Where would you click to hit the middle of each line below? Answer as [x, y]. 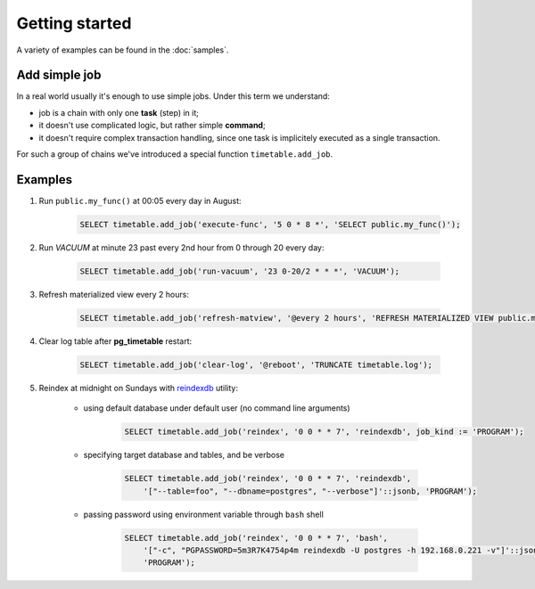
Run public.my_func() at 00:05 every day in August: [140, 200]
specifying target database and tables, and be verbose [184, 455]
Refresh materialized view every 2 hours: [114, 294]
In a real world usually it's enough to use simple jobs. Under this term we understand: [173, 96]
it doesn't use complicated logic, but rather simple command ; [152, 126]
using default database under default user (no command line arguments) [217, 408]
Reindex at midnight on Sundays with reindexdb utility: [138, 388]
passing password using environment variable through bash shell [204, 514]
